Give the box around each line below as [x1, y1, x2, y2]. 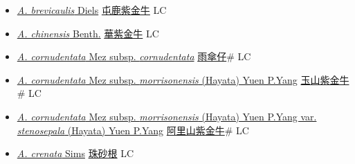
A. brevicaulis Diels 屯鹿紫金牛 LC [17, 3, 167, 17]
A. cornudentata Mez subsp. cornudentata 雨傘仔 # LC [17, 49, 251, 64]
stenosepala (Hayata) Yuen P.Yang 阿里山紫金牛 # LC [17, 122, 249, 137]
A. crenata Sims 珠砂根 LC [17, 146, 134, 161]
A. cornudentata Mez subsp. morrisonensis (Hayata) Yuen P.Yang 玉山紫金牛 [17, 72, 349, 86]
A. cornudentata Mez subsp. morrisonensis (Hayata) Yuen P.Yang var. [17, 109, 317, 123]
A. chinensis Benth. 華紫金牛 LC [17, 26, 159, 40]
